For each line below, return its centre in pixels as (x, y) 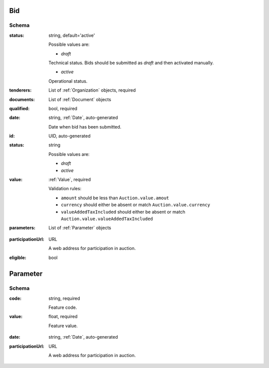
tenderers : (20, 90)
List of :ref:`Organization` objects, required (92, 90)
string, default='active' (72, 35)
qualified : (19, 108)
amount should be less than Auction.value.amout (115, 198)
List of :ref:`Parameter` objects (80, 228)
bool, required (63, 108)
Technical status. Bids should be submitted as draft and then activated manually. (131, 63)
